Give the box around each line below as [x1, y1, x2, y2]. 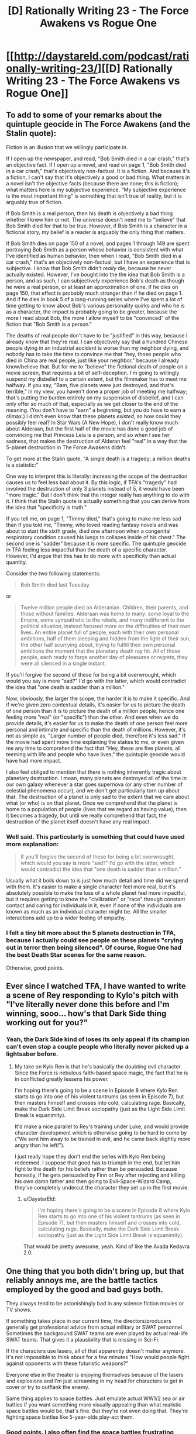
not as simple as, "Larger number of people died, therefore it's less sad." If [6, 732, 186, 739]
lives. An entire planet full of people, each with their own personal [20, 629, 179, 636]
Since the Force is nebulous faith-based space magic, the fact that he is [14, 1069, 188, 1077]
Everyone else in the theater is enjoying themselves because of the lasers [6, 1371, 184, 1378]
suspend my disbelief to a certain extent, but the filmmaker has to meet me [6, 375, 187, 382]
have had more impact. [6, 757, 61, 764]
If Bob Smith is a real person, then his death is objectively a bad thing [6, 210, 173, 217]
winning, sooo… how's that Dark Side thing [6, 1008, 167, 1018]
